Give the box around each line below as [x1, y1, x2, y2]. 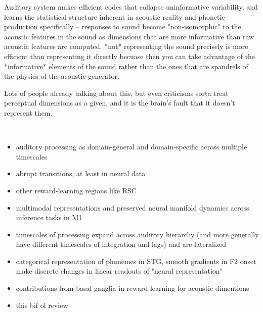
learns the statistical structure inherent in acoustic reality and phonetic [4, 11, 225, 22]
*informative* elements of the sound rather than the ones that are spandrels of [4, 61, 248, 71]
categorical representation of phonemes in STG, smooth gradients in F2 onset [16, 255, 256, 266]
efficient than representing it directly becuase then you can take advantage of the [4, 50, 255, 61]
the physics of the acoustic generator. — [4, 71, 129, 81]
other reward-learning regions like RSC [16, 185, 137, 195]
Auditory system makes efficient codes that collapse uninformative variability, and [4, 2, 258, 12]
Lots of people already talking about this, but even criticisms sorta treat [4, 87, 229, 98]
